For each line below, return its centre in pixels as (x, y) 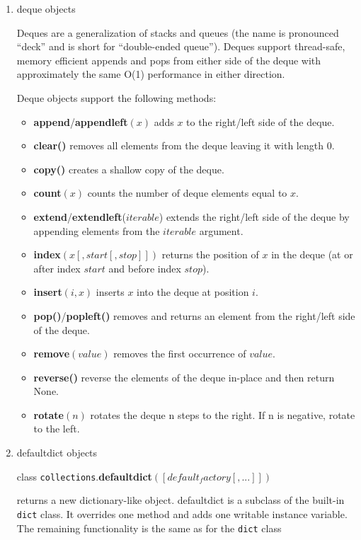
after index (57, 268)
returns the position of (210, 254)
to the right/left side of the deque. (260, 121)
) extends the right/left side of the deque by (254, 216)
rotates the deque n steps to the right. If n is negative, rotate (223, 414)
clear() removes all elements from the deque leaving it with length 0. (184, 145)
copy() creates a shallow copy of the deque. (129, 169)
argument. (221, 230)
